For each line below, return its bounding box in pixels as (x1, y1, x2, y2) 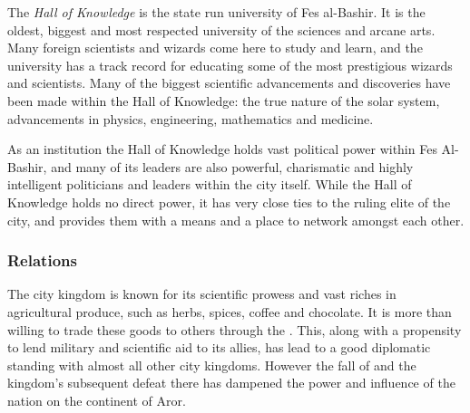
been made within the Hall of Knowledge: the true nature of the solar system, (7, 91, 440, 110)
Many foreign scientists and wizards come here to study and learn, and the (7, 38, 423, 57)
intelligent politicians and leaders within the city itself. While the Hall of (7, 175, 412, 194)
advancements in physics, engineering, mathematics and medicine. (7, 109, 374, 128)
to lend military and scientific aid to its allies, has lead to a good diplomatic (7, 338, 431, 357)
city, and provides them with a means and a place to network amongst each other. (7, 210, 465, 229)
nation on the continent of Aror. (7, 390, 186, 409)
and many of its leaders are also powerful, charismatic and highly (51, 157, 414, 176)
